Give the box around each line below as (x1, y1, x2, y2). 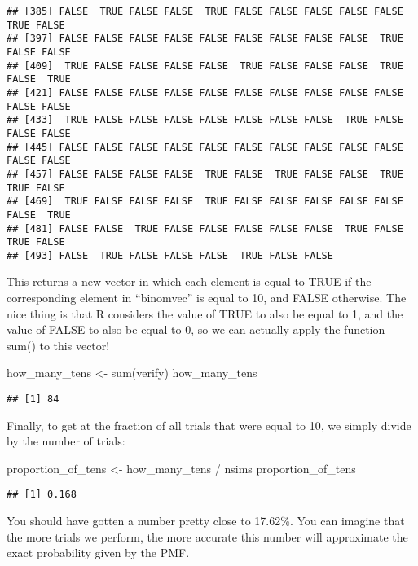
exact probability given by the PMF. (7, 544, 190, 561)
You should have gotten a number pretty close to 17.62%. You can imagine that (7, 512, 405, 529)
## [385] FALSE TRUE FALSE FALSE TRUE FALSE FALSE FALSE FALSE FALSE (7, 6, 403, 17)
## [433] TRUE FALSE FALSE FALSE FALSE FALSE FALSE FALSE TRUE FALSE (7, 114, 403, 126)
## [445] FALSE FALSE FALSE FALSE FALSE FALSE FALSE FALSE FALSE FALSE (7, 141, 403, 153)
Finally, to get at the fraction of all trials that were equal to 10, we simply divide (7, 416, 411, 433)
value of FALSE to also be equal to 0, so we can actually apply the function (7, 321, 385, 338)
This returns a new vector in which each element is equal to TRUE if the (7, 273, 372, 290)
